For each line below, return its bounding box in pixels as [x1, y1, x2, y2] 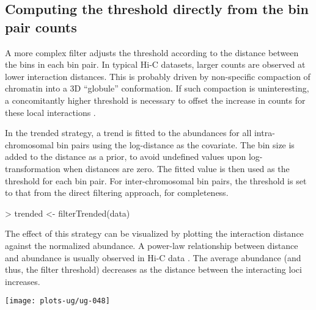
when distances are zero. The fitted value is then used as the [63, 162, 290, 175]
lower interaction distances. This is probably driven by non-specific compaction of [5, 70, 310, 82]
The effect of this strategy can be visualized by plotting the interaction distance [5, 227, 304, 240]
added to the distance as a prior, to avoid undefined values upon [5, 150, 246, 163]
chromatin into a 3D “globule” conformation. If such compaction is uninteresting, [5, 82, 309, 95]
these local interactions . [5, 106, 96, 118]
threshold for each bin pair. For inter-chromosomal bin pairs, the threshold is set [5, 174, 307, 187]
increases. [5, 275, 40, 287]
